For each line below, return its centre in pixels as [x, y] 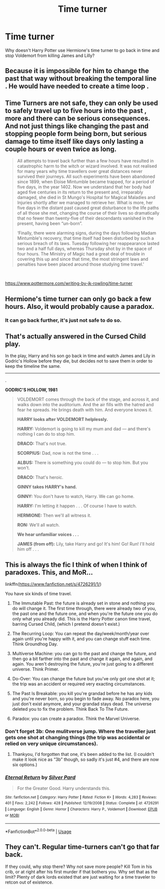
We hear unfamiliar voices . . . [48, 534]
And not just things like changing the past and [77, 126]
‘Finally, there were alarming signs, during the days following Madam [86, 233]
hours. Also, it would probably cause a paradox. [80, 306]
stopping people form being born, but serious [76, 134]
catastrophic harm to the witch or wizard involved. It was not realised [87, 166]
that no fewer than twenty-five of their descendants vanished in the [85, 218]
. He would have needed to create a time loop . [77, 86]
